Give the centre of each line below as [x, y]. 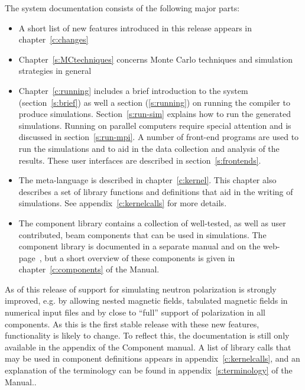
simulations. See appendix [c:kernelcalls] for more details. [123, 203]
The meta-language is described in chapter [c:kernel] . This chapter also [147, 180]
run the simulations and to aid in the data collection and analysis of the [149, 148]
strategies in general [55, 71]
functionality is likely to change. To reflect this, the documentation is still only [147, 335]
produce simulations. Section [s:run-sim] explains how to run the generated [155, 114]
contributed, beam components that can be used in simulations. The [142, 234]
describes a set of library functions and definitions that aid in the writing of [156, 191]
